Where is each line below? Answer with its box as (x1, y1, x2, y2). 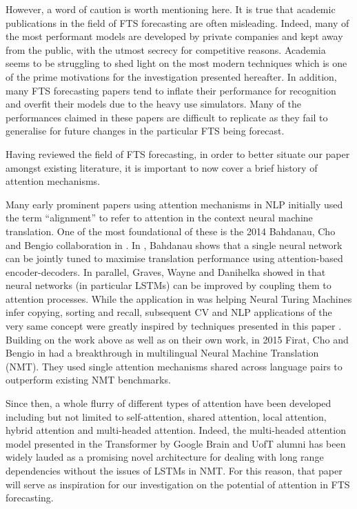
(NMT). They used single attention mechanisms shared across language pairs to (6, 359, 343, 373)
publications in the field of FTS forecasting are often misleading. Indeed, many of (6, 15, 349, 30)
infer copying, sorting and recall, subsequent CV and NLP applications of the (6, 305, 332, 319)
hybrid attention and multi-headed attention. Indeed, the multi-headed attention (6, 423, 346, 437)
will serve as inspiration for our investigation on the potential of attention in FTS (6, 477, 350, 491)
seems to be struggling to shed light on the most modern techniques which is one (6, 56, 347, 70)
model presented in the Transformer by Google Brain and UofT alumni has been (6, 436, 346, 450)
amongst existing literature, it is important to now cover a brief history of (6, 160, 318, 174)
